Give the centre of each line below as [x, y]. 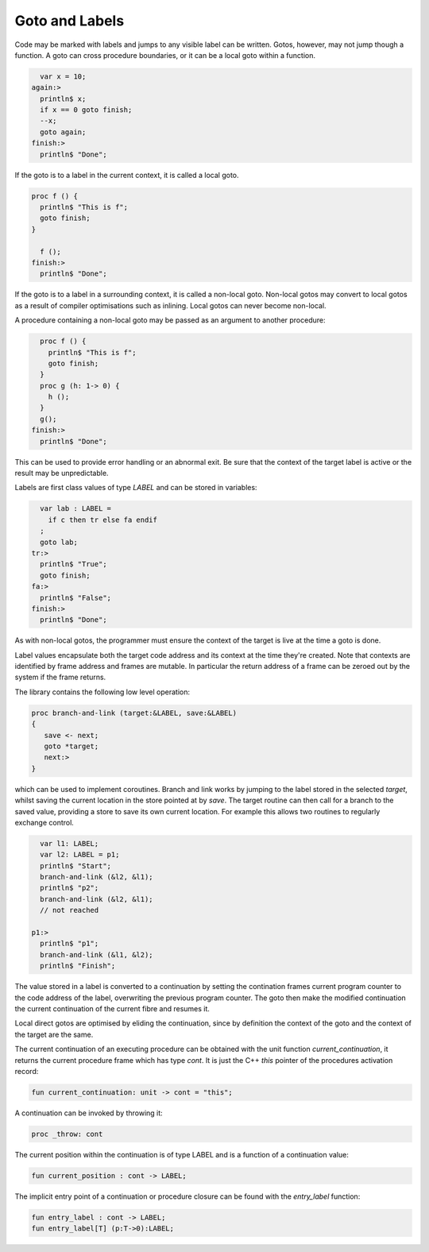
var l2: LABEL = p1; [80, 855]
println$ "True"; [73, 564]
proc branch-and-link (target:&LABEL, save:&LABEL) [134, 713]
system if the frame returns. [60, 677]
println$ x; [63, 99]
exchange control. [44, 822]
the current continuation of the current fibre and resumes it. [112, 1008]
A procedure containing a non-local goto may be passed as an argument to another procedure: [170, 320]
